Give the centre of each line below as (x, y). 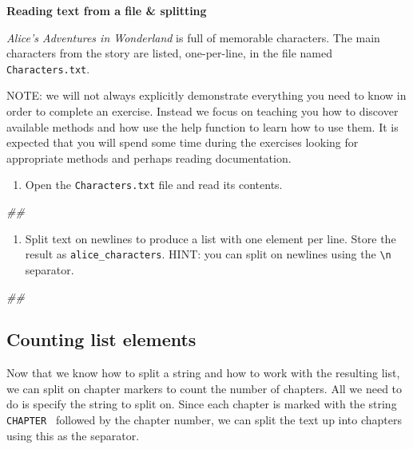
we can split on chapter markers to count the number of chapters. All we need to (205, 388)
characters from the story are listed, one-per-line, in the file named (170, 53)
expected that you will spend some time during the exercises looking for (183, 142)
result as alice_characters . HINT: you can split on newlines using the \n (208, 254)
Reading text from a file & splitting (107, 10)
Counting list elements (101, 339)
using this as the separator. (73, 435)
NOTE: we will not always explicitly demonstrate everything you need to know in (206, 95)
